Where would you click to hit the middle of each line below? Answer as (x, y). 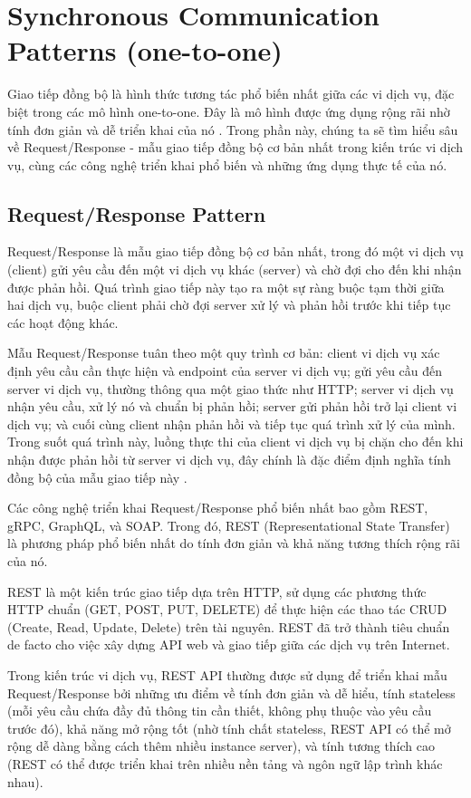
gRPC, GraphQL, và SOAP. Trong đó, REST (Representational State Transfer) (229, 525)
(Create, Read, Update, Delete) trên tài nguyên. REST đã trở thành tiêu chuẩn (229, 626)
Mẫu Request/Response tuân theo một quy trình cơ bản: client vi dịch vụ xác (224, 353)
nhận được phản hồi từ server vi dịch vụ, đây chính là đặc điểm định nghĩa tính (229, 460)
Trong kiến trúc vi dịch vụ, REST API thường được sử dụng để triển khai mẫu (227, 674)
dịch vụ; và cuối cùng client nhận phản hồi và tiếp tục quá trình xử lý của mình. (231, 423)
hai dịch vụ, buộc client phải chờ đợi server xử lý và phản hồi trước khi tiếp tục (229, 305)
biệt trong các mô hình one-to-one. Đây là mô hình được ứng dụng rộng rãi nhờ (229, 111)
